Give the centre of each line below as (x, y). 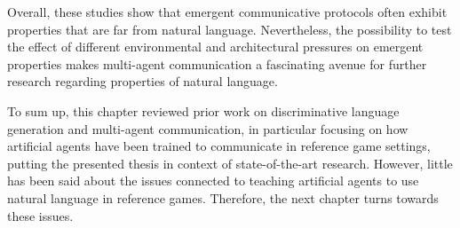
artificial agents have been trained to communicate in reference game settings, (219, 146)
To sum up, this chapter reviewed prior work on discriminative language (203, 110)
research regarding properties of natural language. (143, 81)
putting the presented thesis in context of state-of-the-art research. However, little (230, 163)
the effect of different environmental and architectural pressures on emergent (215, 47)
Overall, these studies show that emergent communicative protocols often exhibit (227, 12)
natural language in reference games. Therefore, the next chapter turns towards (223, 197)
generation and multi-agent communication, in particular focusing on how (208, 128)
